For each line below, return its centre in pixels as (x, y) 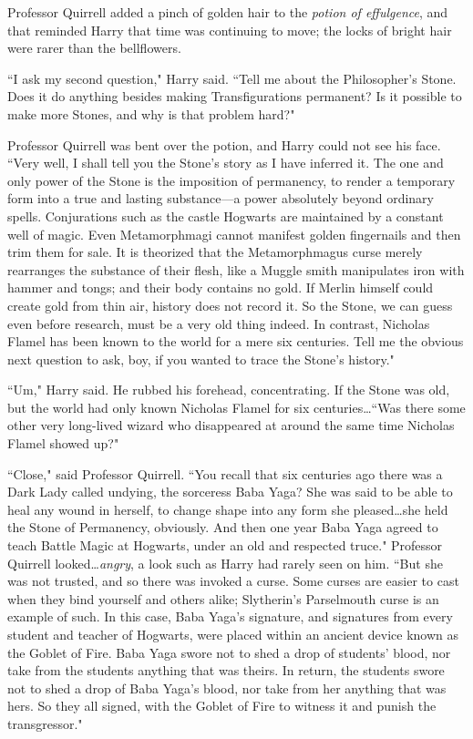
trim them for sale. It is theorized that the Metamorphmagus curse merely (215, 252)
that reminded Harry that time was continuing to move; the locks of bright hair (230, 30)
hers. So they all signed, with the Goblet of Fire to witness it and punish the (222, 706)
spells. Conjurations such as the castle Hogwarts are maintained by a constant (226, 216)
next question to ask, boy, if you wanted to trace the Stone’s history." (201, 359)
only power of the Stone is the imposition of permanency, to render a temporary (231, 180)
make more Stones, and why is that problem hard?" (151, 113)
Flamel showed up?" (63, 443)
